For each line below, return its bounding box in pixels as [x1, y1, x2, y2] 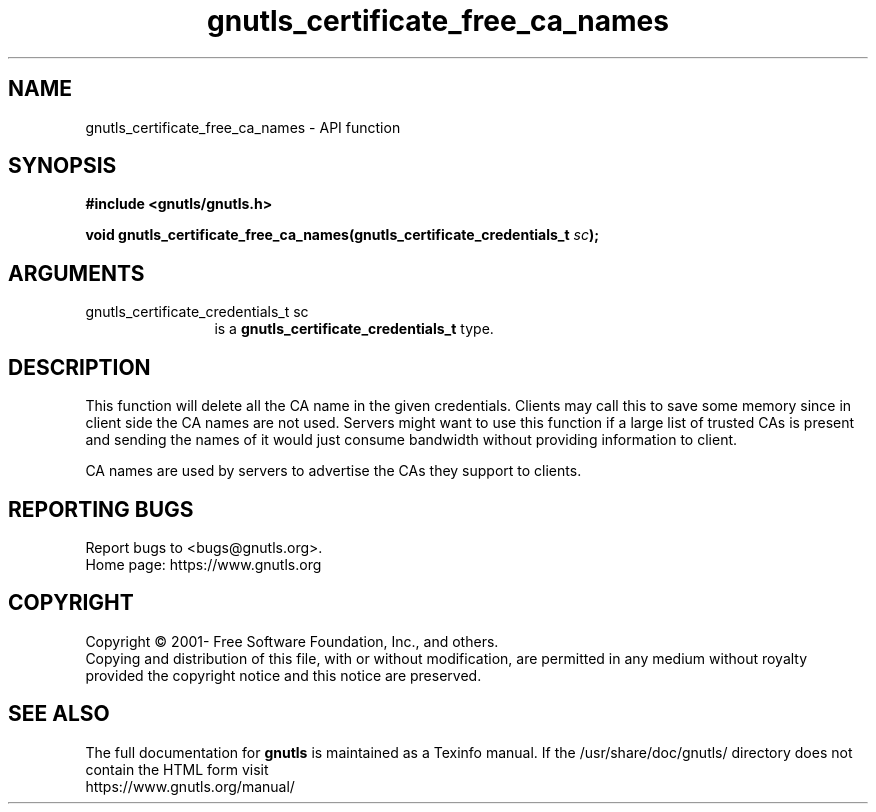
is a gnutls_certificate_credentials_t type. [214, 320, 494, 338]
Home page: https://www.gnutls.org [85, 555, 322, 573]
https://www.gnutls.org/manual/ [85, 777, 295, 795]
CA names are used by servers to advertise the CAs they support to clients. [85, 462, 582, 480]
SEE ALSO [8, 701, 110, 727]
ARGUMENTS [8, 260, 145, 286]
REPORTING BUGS [8, 496, 194, 522]
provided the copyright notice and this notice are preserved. [85, 666, 482, 684]
